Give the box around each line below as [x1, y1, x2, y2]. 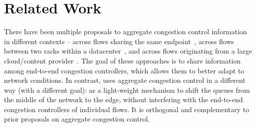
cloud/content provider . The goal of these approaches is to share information [4, 55, 241, 65]
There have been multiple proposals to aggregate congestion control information [4, 26, 247, 37]
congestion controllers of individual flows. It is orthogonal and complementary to [4, 104, 249, 114]
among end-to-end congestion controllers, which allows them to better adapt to [4, 65, 245, 75]
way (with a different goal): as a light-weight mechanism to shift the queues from [4, 84, 250, 95]
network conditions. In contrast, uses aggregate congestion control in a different [4, 75, 246, 85]
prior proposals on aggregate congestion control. [4, 114, 150, 124]
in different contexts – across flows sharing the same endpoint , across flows [4, 36, 234, 46]
